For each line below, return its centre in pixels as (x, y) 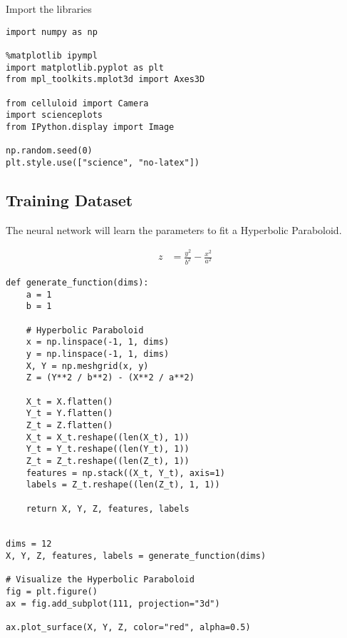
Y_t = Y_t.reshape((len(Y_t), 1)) (108, 449)
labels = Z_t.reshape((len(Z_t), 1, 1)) (123, 485)
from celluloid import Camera (77, 103)
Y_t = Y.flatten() (69, 414)
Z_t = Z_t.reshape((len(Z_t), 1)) (108, 461)
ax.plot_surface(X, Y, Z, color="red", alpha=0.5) (128, 628)
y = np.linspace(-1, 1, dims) (98, 354)
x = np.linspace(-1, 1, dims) (98, 342)
